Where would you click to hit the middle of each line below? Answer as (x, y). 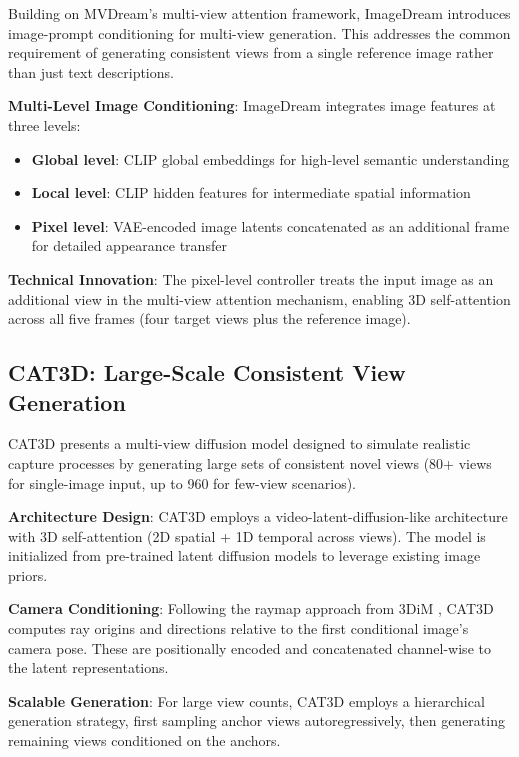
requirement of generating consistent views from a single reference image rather (251, 52)
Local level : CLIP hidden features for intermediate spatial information (251, 192)
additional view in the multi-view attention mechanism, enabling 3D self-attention (259, 298)
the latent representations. (88, 667)
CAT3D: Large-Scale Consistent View (207, 372)
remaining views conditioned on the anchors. (144, 740)
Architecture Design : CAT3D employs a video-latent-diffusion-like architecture (258, 516)
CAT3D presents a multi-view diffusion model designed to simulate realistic (239, 443)
